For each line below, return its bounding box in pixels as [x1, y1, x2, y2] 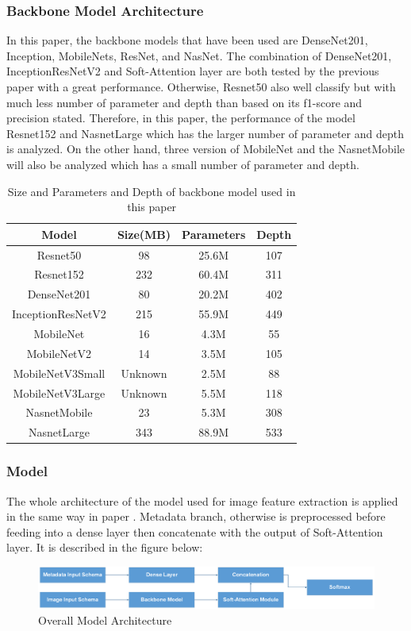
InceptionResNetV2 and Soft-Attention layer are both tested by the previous [6, 63, 379, 79]
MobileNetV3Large [13, 384, 106, 401]
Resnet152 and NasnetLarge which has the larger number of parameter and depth [6, 125, 404, 141]
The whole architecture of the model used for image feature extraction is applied [6, 492, 398, 509]
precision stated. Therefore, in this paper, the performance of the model [6, 110, 355, 126]
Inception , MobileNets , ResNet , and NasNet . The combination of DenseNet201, [6, 47, 392, 63]
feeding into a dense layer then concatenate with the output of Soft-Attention [6, 523, 383, 540]
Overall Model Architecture [38, 611, 172, 628]
